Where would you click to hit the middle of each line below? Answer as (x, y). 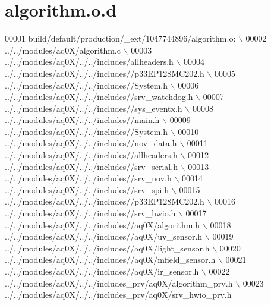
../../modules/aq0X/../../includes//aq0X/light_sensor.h (107, 248)
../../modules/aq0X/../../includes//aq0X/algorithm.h (103, 224)
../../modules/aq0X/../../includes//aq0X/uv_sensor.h (104, 236)
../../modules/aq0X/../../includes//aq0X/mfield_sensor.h (110, 260)
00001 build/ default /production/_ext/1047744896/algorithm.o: (120, 38)
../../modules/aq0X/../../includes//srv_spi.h (87, 189)
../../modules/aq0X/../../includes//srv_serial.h (91, 166)
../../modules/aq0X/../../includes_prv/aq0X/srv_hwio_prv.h (118, 295)
